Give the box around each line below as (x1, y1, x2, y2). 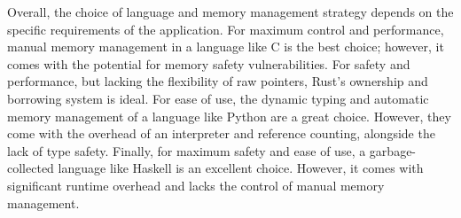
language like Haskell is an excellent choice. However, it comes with (58, 159, 424, 177)
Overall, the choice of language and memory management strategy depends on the (7, 3, 454, 20)
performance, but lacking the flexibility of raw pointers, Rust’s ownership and (7, 72, 428, 90)
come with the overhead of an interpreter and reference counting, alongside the (7, 124, 435, 143)
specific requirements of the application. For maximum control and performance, (7, 19, 444, 38)
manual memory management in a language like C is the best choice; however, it (7, 37, 444, 56)
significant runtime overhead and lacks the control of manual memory (7, 175, 385, 194)
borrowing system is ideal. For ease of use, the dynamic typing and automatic (7, 89, 429, 107)
